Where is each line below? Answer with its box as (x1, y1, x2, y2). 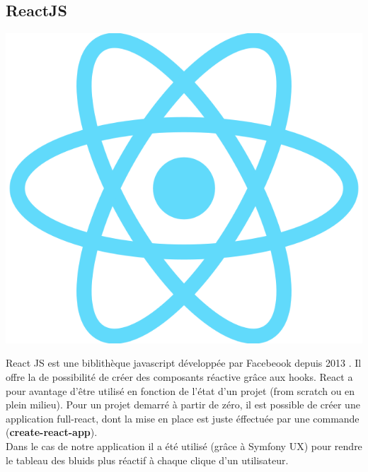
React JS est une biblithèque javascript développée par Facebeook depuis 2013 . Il (6, 355, 362, 370)
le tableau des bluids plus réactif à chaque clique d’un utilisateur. (6, 452, 289, 467)
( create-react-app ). (6, 425, 98, 439)
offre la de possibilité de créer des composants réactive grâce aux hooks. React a (6, 370, 353, 384)
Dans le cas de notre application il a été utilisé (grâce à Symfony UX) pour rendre (6, 438, 362, 453)
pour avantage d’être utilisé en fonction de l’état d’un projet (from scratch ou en (6, 383, 355, 398)
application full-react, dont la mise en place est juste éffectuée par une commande (6, 411, 360, 425)
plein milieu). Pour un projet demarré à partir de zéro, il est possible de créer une (6, 397, 360, 412)
